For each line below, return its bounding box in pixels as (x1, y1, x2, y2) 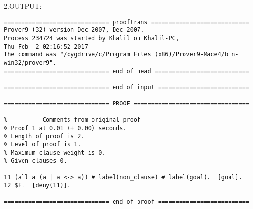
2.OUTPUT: (4, 1, 42, 11)
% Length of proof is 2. (4, 132, 85, 140)
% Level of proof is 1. (4, 141, 81, 148)
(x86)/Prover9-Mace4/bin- (154, 51, 239, 58)
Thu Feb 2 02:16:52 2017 (4, 43, 88, 50)
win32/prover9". (4, 59, 57, 66)
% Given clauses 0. (4, 157, 67, 164)
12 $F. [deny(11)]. (4, 182, 71, 189)
